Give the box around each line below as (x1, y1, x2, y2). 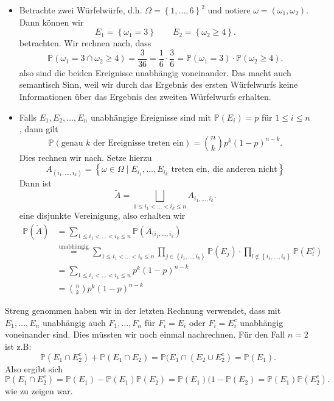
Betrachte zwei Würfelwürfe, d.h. (19, 4, 142, 16)
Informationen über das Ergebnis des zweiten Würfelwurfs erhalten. (19, 90, 271, 103)
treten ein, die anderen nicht (171, 165, 277, 174)
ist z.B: (5, 339, 32, 352)
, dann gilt (19, 122, 58, 135)
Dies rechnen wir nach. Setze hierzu (19, 151, 152, 163)
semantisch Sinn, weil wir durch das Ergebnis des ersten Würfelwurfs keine (19, 78, 298, 91)
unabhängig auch (42, 316, 106, 328)
